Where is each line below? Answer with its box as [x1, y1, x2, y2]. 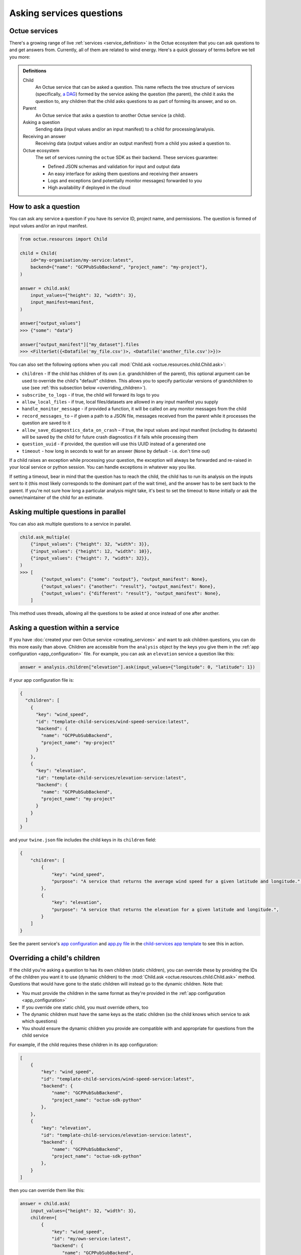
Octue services [9, 27, 58, 35]
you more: [9, 54, 31, 60]
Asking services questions [9, 8, 123, 19]
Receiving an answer [23, 133, 66, 139]
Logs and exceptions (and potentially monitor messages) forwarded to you [48, 178, 202, 184]
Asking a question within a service [9, 623, 120, 632]
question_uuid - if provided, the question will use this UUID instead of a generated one [22, 441, 206, 447]
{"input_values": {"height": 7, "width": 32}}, [30, 555, 150, 561]
